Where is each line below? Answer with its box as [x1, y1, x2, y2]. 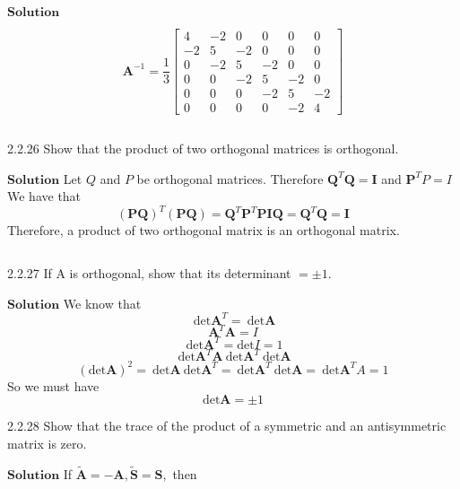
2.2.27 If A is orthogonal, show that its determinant [7, 264, 291, 283]
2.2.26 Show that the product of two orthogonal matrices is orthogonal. [7, 139, 399, 158]
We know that [63, 293, 142, 312]
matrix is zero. [7, 433, 87, 452]
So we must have [7, 376, 100, 395]
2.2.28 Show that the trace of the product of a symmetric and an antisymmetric [7, 416, 447, 435]
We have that [7, 187, 82, 205]
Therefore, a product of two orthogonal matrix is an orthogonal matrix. [7, 221, 400, 240]
